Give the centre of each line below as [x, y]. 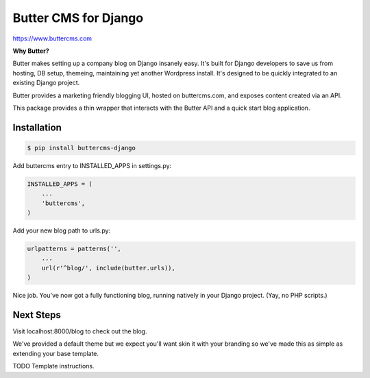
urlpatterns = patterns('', [74, 249]
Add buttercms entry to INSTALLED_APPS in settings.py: [92, 165]
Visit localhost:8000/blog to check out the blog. [80, 331]
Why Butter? [31, 51]
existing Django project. [46, 83]
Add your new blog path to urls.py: [62, 231]
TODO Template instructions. [54, 366]
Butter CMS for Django [78, 18]
